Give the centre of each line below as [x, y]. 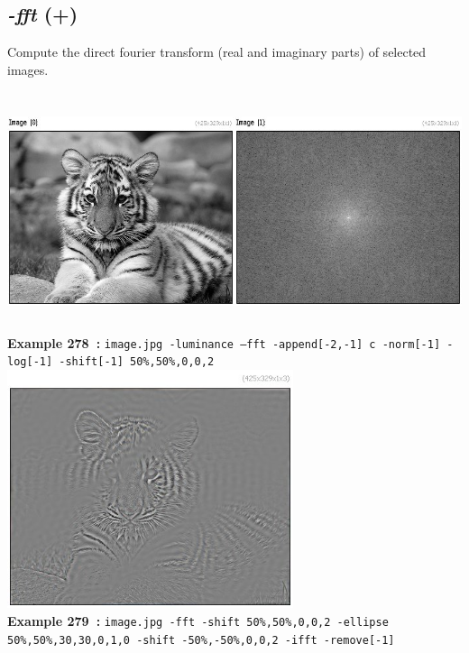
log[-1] [30, 362]
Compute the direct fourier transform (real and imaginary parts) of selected [217, 52]
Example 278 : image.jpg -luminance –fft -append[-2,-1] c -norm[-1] [224, 342]
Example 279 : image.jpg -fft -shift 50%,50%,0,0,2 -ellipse [198, 621]
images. [28, 69]
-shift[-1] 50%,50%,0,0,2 [137, 362]
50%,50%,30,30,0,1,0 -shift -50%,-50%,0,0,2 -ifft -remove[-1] [201, 640]
